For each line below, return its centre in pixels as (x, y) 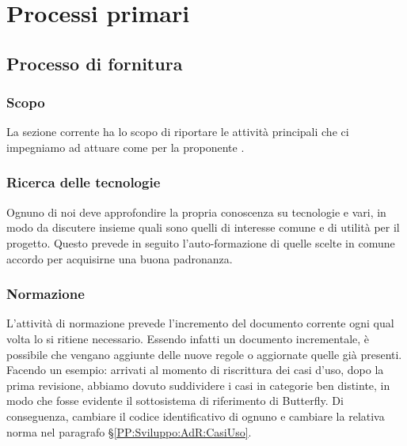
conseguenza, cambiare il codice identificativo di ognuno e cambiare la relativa (196, 416)
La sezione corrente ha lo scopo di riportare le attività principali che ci (178, 132)
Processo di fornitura (95, 63)
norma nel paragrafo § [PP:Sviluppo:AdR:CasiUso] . (129, 431)
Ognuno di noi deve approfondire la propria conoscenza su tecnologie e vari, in (196, 212)
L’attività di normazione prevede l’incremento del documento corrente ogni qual (200, 323)
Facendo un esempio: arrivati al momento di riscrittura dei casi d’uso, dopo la (195, 370)
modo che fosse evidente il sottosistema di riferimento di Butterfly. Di (175, 401)
